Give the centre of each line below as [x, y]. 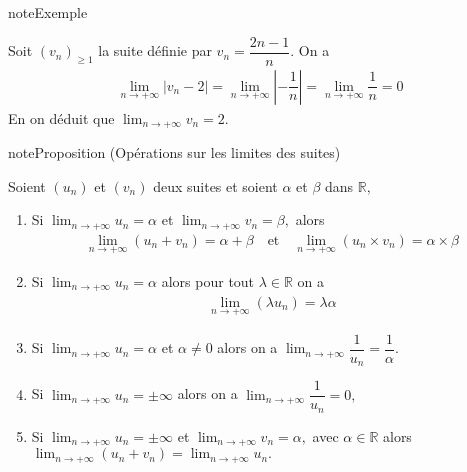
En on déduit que [61, 117]
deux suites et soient [215, 185]
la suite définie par [155, 50]
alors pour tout [208, 281]
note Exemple [48, 12]
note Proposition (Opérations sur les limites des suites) [174, 152]
